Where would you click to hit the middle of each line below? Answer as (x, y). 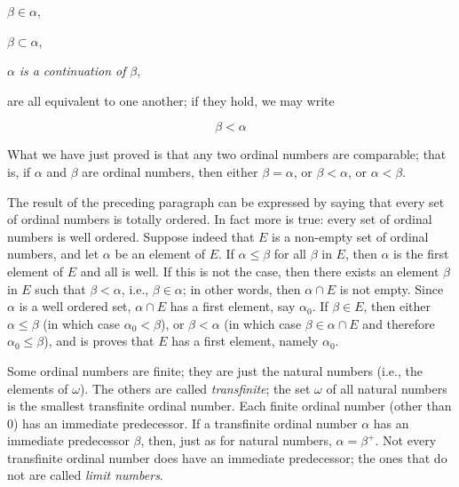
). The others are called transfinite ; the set (195, 388)
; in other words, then (241, 288)
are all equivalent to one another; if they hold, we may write (171, 100)
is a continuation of (72, 71)
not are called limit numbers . (85, 475)
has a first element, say (233, 306)
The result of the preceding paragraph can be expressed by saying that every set (226, 201)
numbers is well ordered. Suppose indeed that (131, 236)
